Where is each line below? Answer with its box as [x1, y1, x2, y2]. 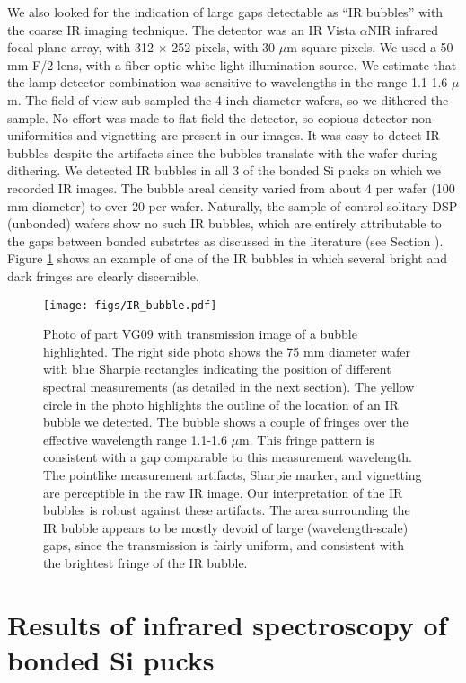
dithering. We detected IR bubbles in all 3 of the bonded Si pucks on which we [7, 161, 442, 180]
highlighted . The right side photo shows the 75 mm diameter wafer [43, 341, 411, 360]
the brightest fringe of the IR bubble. [43, 553, 248, 572]
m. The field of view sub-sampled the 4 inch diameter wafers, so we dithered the [7, 90, 449, 109]
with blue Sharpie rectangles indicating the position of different [43, 359, 391, 378]
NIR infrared [367, 20, 439, 39]
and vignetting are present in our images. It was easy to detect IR [76, 126, 440, 145]
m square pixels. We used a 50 [286, 38, 453, 57]
